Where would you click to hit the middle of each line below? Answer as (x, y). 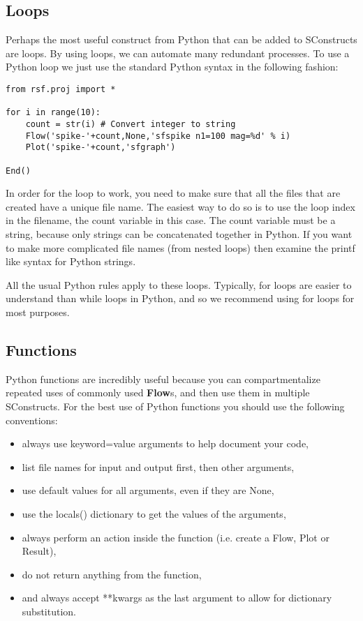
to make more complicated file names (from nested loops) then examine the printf (180, 247)
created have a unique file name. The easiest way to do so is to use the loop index (180, 206)
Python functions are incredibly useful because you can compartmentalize (163, 379)
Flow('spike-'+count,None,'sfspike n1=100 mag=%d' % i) (158, 136)
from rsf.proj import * (61, 89)
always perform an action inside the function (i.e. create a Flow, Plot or (176, 537)
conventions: (32, 420)
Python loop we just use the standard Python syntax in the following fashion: (172, 67)
